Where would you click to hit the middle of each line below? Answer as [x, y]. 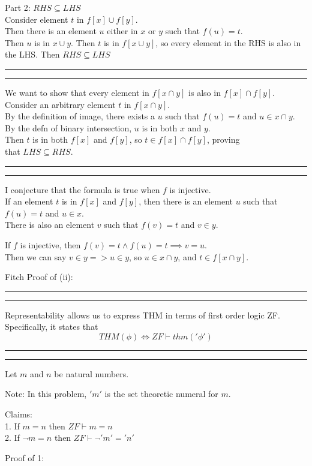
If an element [29, 201]
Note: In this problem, [46, 394]
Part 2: [18, 7]
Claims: [19, 414]
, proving [223, 139]
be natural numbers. [91, 373]
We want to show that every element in [77, 92]
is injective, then [50, 244]
